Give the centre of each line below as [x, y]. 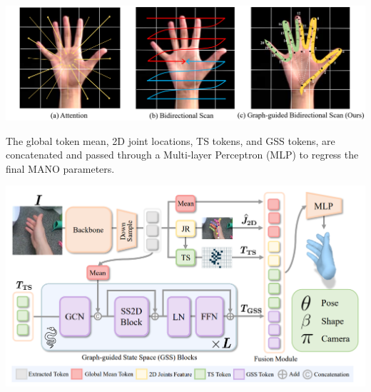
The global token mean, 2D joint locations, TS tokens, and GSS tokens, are [171, 140]
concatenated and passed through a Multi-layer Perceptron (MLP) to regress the [182, 155]
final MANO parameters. [60, 168]
